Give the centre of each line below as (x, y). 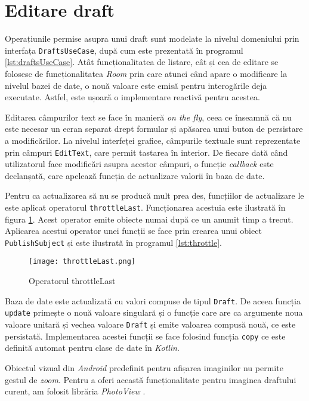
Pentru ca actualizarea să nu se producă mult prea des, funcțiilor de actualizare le (154, 195)
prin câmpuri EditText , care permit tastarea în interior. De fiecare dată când (146, 152)
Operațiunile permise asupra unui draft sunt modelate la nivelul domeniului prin (152, 38)
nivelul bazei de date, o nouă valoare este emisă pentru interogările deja (136, 85)
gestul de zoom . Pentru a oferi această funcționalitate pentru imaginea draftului (151, 379)
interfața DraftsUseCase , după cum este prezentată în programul (124, 50)
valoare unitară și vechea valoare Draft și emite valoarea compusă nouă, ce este (150, 324)
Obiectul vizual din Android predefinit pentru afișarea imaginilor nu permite (144, 367)
